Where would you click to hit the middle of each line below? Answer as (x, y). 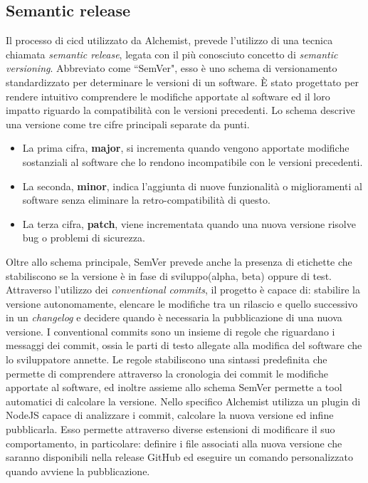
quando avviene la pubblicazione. (78, 471)
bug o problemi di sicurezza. (84, 238)
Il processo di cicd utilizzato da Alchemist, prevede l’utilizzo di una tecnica (169, 40)
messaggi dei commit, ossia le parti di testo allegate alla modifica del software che (184, 345)
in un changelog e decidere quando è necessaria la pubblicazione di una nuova (174, 317)
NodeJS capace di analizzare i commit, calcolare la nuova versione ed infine (170, 415)
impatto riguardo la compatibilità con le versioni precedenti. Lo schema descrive (180, 110)
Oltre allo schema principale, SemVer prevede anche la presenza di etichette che (179, 261)
